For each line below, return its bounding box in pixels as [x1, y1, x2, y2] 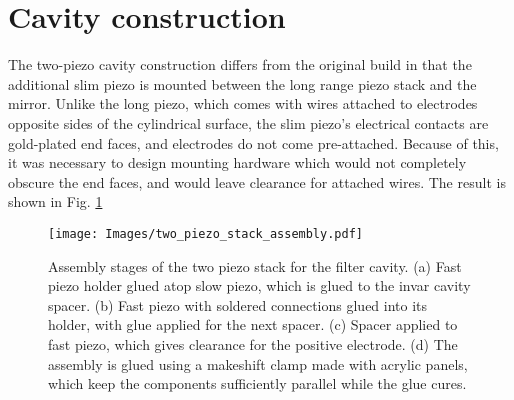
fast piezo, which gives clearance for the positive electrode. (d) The [48, 333, 458, 354]
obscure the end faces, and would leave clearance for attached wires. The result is [8, 171, 506, 192]
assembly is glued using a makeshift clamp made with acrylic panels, [48, 353, 468, 374]
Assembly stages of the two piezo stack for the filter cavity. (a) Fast [48, 255, 462, 276]
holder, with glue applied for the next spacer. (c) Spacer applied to [48, 314, 458, 335]
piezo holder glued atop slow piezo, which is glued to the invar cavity [48, 275, 471, 296]
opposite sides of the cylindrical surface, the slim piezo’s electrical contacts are [8, 112, 489, 133]
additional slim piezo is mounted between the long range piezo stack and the [8, 73, 477, 94]
